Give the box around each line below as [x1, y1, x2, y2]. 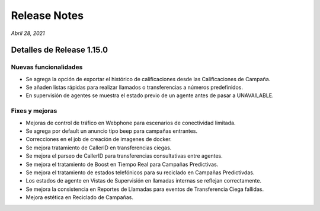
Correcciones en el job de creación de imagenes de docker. [25, 136, 172, 143]
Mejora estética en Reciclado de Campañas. [25, 194, 133, 201]
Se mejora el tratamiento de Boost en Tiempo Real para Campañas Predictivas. [25, 161, 219, 168]
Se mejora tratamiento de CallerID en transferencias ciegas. [25, 144, 172, 151]
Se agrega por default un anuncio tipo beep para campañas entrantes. [25, 127, 198, 135]
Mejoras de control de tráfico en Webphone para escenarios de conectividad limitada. [25, 119, 236, 126]
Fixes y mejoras [11, 107, 57, 115]
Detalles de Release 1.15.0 [11, 45, 108, 55]
